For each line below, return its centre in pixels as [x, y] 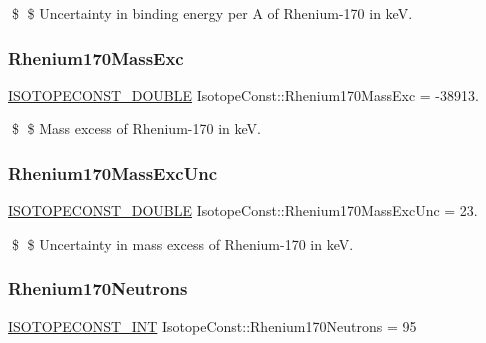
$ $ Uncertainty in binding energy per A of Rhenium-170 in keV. [212, 13]
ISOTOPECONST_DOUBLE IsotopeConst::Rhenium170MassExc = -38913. [243, 94]
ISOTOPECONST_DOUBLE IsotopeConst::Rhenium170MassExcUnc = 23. [243, 210]
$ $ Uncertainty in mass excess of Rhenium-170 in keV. [182, 243]
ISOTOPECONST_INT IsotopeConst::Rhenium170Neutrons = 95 [212, 325]
